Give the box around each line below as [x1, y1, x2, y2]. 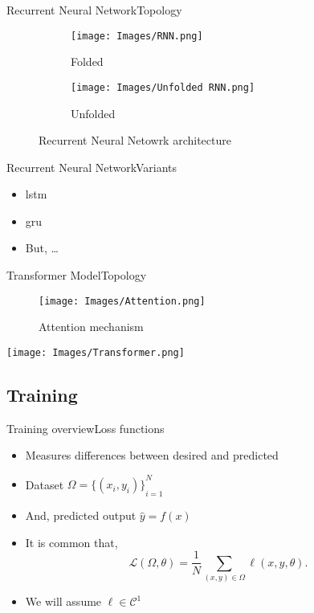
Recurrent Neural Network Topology [6, 2, 182, 18]
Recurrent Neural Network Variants [6, 158, 177, 175]
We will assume [25, 593, 102, 610]
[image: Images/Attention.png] [39, 295, 206, 307]
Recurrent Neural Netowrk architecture [39, 132, 231, 149]
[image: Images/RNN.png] [71, 30, 203, 42]
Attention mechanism [39, 318, 144, 335]
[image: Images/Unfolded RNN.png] [71, 81, 255, 93]
